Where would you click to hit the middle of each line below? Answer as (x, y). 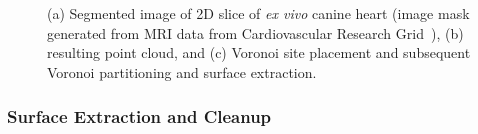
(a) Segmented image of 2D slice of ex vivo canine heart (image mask (258, 13)
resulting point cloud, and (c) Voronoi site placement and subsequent (259, 52)
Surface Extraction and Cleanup (139, 116)
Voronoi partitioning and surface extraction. (182, 71)
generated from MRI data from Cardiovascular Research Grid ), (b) (255, 32)
